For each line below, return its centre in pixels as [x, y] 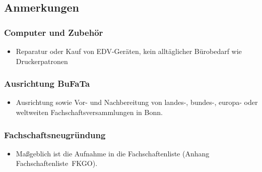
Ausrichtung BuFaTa [47, 83]
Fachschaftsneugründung [55, 134]
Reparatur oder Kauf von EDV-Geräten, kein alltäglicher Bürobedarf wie [129, 51]
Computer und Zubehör [54, 32]
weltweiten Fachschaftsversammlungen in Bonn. [89, 112]
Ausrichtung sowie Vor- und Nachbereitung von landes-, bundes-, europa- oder [137, 102]
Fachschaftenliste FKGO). [57, 163]
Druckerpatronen [42, 61]
